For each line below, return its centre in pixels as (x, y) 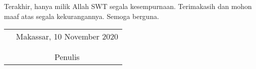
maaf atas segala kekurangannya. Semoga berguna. (82, 16)
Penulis (67, 57)
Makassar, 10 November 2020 (67, 36)
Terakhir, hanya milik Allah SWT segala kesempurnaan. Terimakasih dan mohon (128, 6)
